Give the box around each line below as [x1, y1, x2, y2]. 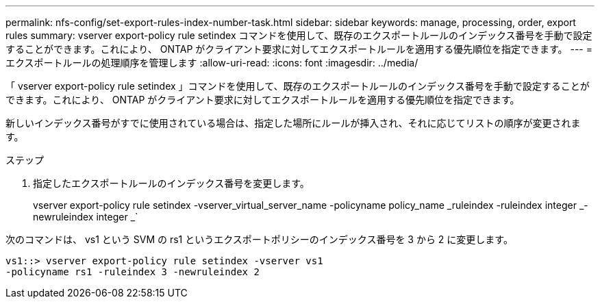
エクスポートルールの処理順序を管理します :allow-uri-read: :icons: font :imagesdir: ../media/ [5, 57, 418, 68]
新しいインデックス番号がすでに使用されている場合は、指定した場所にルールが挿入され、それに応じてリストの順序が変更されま [5, 117, 581, 129]
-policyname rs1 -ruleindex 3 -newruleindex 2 [5, 266, 260, 277]
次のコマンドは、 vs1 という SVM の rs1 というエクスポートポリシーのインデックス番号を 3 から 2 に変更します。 [5, 233, 513, 245]
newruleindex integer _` [33, 211, 138, 223]
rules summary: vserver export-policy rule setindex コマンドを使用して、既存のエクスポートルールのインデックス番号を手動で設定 [5, 29, 592, 41]
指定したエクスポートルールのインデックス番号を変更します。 [33, 177, 310, 189]
